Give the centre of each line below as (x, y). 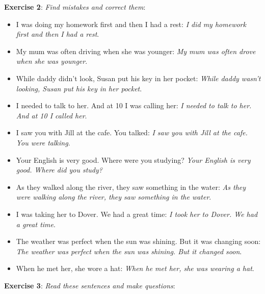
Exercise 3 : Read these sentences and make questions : (90, 285)
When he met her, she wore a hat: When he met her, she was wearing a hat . (135, 268)
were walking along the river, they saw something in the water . (114, 197)
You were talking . (43, 142)
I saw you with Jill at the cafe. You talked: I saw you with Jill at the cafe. (132, 132)
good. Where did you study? (59, 170)
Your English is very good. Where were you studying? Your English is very (133, 160)
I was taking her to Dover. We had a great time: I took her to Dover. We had (137, 214)
